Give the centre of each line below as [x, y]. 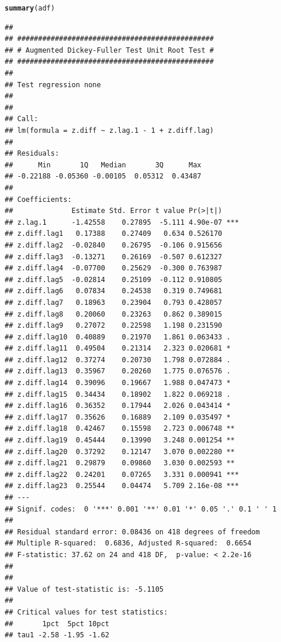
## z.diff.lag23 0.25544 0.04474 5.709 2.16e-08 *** [122, 486]
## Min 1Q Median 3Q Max [103, 165]
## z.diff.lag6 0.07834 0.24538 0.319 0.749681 [114, 291]
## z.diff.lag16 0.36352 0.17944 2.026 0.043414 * [118, 406]
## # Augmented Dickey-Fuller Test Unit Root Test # [109, 50]
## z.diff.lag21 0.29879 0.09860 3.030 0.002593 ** [120, 463]
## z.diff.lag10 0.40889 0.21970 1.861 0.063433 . [118, 337]
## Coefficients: [38, 199]
